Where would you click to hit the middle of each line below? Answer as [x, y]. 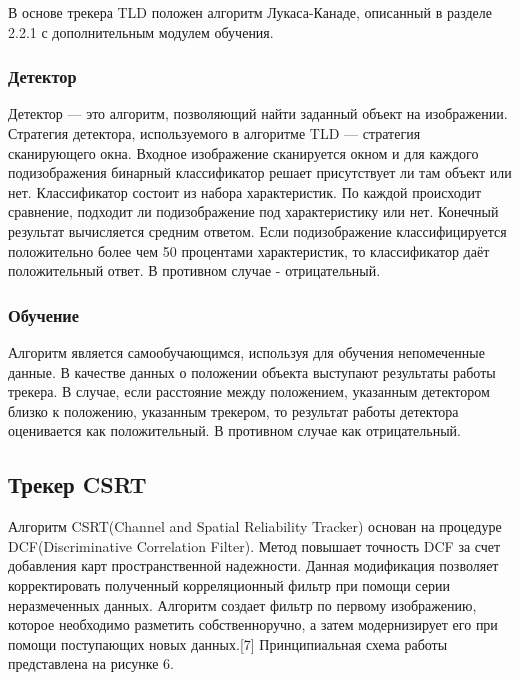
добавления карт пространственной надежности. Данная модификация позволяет [253, 565]
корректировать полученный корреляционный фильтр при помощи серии [229, 584]
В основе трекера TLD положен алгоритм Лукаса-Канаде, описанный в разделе [250, 12]
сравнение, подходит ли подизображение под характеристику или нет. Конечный [253, 211]
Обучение [44, 314]
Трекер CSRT [77, 484]
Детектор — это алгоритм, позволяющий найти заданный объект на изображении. [258, 113]
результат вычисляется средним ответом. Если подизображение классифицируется [257, 230]
